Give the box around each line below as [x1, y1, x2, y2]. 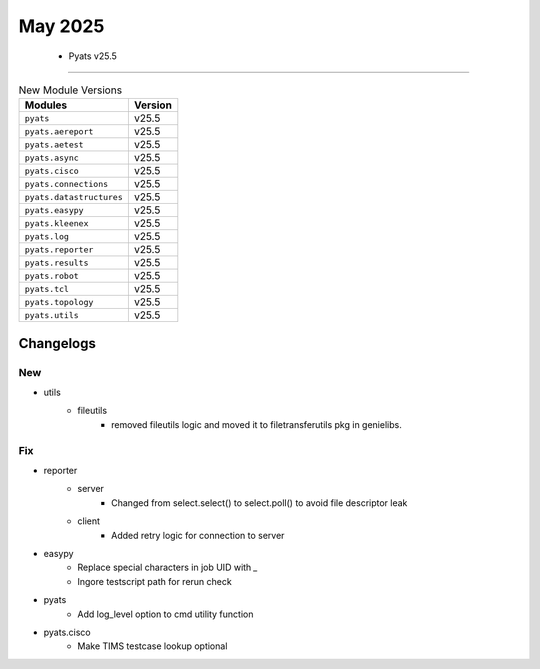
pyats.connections [24, 178, 109, 189]
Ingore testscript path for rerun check [77, 575, 232, 587]
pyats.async [24, 152, 79, 163]
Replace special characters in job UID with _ [77, 561, 259, 574]
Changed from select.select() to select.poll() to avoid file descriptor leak [111, 496, 408, 509]
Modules [24, 98, 68, 112]
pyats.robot [24, 270, 79, 281]
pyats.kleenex [24, 218, 89, 229]
